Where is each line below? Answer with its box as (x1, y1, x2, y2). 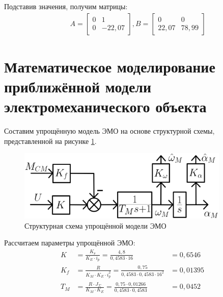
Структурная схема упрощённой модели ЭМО (24, 220, 166, 231)
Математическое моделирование (4, 56, 215, 77)
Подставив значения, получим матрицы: (4, 1, 128, 11)
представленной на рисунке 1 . (4, 135, 97, 146)
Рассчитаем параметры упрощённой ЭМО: (4, 237, 135, 248)
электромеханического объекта (4, 96, 207, 117)
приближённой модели (4, 76, 152, 96)
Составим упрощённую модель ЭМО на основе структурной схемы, (4, 126, 215, 136)
